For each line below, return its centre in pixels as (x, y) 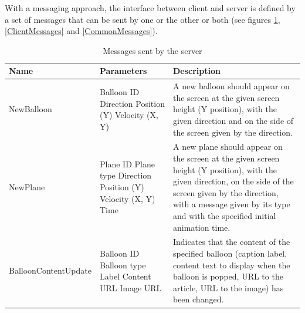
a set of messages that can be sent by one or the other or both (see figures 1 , (143, 19)
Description (196, 71)
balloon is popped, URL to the (228, 276)
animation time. (201, 227)
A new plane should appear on (228, 147)
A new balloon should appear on (231, 86)
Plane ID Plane (127, 164)
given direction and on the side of (233, 120)
